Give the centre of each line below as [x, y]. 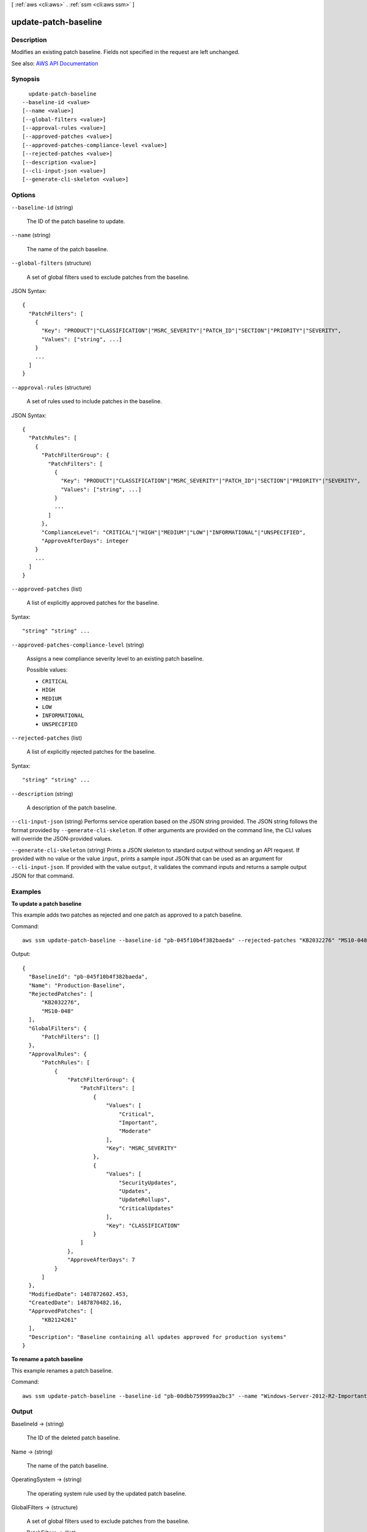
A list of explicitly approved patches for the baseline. [93, 603]
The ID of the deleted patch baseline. [73, 1438]
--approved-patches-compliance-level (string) [78, 645]
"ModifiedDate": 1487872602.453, [79, 1294]
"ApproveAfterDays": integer [85, 541]
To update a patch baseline [46, 903]
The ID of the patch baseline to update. [76, 221]
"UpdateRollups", [144, 1200]
